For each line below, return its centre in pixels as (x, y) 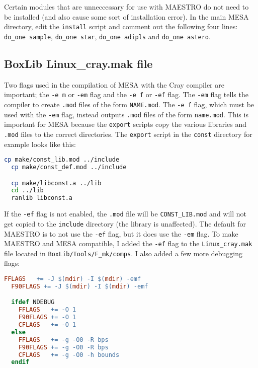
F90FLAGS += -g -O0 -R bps (63, 347)
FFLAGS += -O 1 (47, 310)
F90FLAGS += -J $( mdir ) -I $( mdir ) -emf (80, 286)
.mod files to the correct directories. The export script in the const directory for (128, 134)
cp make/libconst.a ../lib (56, 183)
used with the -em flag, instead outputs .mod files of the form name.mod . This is (126, 114)
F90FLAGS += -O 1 (47, 317)
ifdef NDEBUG (33, 302)
